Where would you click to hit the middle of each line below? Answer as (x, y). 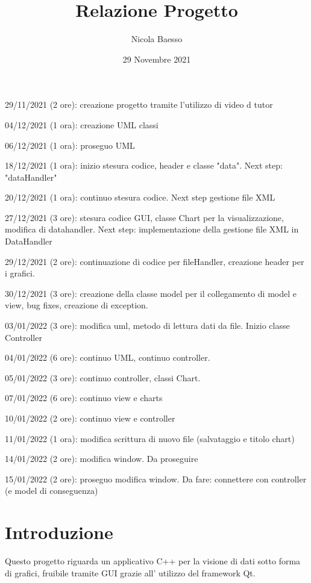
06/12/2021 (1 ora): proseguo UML (70, 145)
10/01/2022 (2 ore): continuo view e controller (90, 418)
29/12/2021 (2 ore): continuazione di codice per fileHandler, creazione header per (155, 261)
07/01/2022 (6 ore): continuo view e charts (84, 398)
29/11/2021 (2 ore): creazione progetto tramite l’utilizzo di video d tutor (139, 104)
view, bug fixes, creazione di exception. (77, 305)
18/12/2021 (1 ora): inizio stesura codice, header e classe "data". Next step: (144, 165)
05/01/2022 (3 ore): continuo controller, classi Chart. (103, 377)
